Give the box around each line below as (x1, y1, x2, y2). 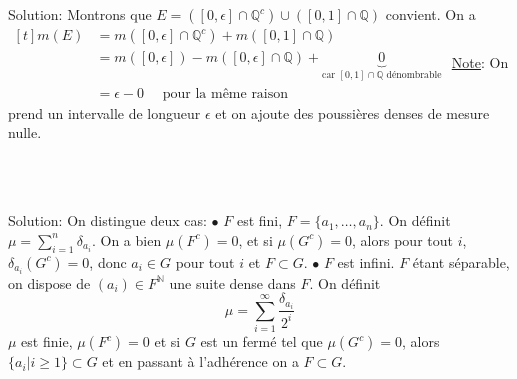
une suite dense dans (169, 272, 296, 293)
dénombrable (386, 69, 442, 80)
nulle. (8, 122, 42, 143)
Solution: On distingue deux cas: (8, 210, 207, 231)
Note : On (451, 51, 509, 72)
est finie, (21, 331, 73, 352)
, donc (89, 251, 127, 272)
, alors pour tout (352, 229, 453, 250)
